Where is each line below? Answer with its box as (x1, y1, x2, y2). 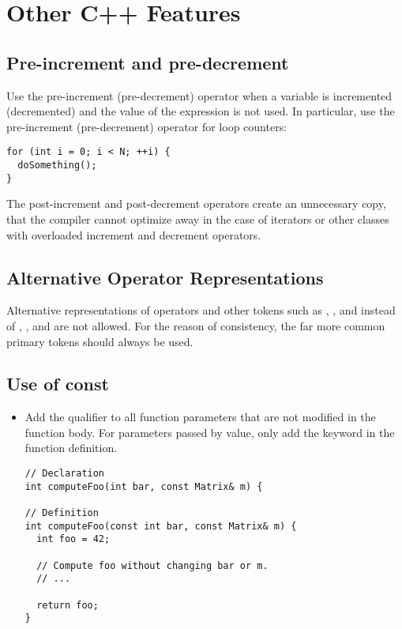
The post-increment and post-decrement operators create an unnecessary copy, (6, 195, 386, 212)
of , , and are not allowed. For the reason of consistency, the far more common (6, 317, 385, 333)
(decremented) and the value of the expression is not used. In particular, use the (6, 103, 395, 119)
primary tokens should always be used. (6, 333, 193, 349)
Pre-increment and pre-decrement (6, 50, 289, 74)
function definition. (24, 439, 118, 456)
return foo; (36, 599, 99, 611)
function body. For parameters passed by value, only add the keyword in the (24, 424, 395, 440)
